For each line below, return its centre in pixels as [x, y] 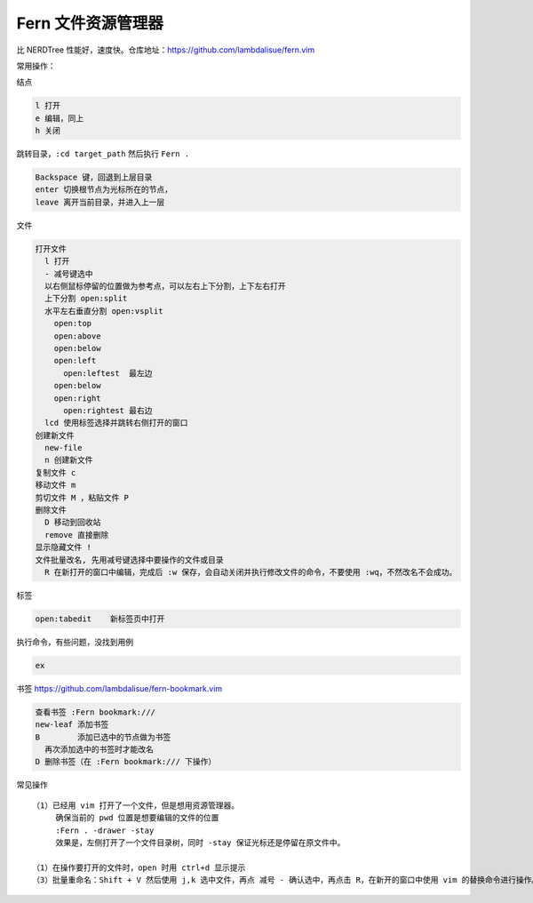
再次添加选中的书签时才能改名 [99, 750]
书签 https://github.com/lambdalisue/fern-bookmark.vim [119, 688]
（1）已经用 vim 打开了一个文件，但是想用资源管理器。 [136, 805]
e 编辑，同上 [60, 118]
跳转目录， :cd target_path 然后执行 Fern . [103, 154]
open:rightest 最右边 [108, 410]
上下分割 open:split [86, 299]
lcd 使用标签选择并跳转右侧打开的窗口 [116, 423]
